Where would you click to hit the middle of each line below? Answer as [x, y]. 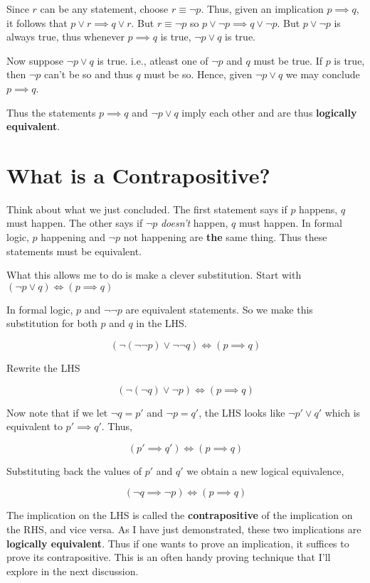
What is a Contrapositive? [138, 175]
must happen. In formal [290, 223]
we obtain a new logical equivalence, [265, 470]
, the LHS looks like [242, 412]
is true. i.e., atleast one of [153, 60]
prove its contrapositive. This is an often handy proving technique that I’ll [169, 557]
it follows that [37, 22]
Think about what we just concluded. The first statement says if [147, 209]
